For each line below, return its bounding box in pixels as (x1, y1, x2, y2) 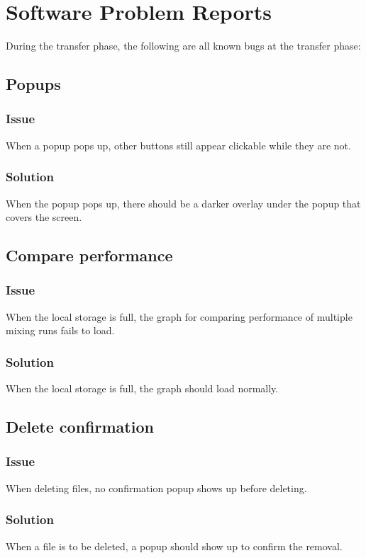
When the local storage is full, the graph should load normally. (6, 381, 279, 396)
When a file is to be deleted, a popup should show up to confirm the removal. (6, 538, 343, 553)
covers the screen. (6, 210, 82, 224)
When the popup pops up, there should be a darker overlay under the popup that (6, 195, 361, 210)
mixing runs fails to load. (6, 323, 115, 338)
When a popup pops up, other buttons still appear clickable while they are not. (6, 137, 351, 152)
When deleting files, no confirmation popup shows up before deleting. (6, 480, 307, 495)
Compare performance (6, 244, 173, 266)
